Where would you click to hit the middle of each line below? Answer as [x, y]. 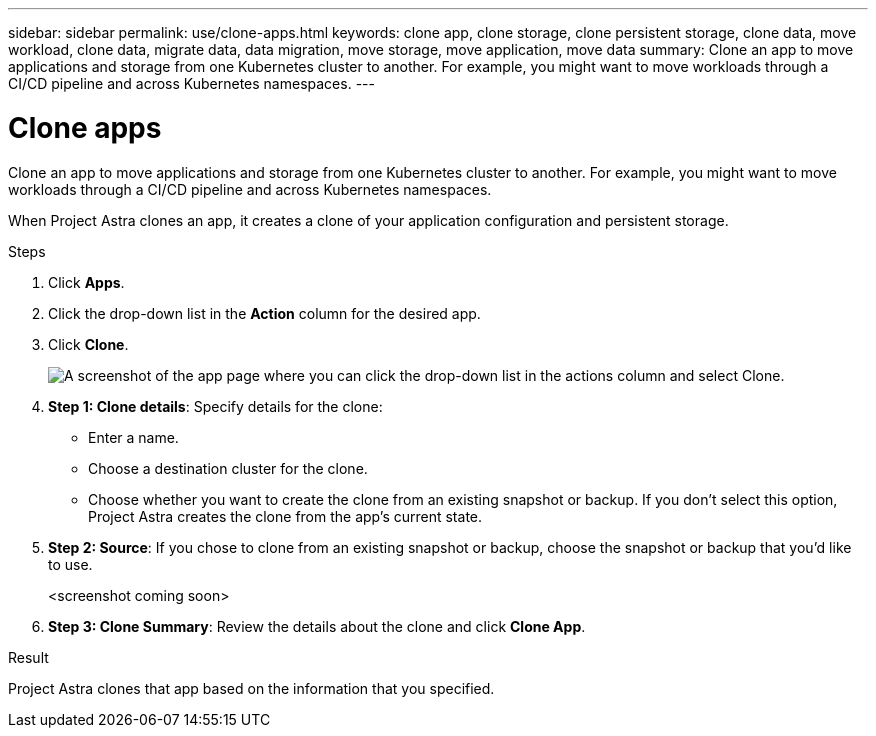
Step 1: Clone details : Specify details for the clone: [215, 406]
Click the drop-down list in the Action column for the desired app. [264, 313]
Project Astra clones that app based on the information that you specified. [251, 688]
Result [28, 657]
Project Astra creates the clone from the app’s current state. [285, 516]
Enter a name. [133, 437]
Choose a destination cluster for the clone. [228, 468]
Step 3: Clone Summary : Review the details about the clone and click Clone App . [317, 626]
